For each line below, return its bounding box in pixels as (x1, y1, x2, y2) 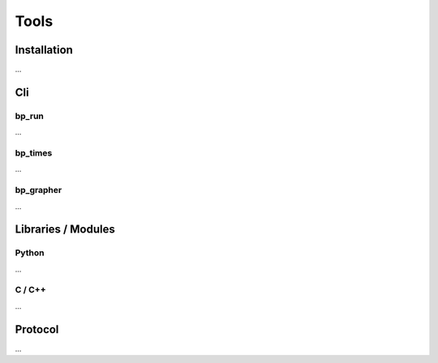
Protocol (15, 322, 59, 336)
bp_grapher (15, 185, 62, 196)
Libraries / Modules (15, 223, 115, 237)
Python (15, 247, 45, 258)
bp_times (15, 147, 53, 158)
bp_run (15, 110, 44, 122)
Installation (15, 43, 73, 57)
